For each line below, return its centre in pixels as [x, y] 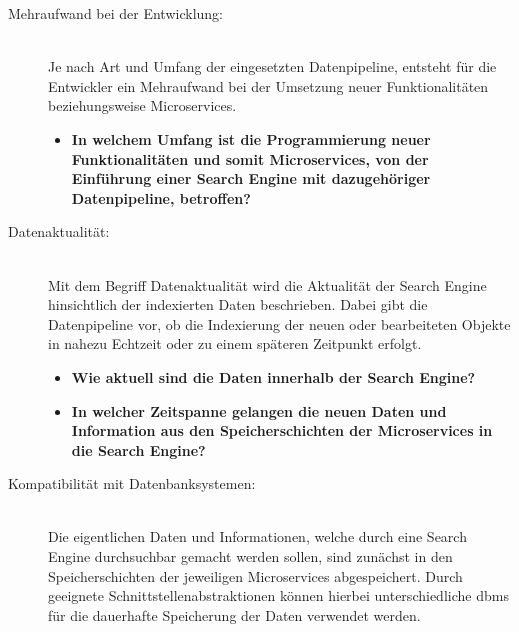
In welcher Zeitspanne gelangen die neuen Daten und [259, 410]
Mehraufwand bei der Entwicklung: [115, 13]
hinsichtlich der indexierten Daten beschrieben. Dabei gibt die [238, 304]
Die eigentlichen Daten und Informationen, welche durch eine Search [257, 536]
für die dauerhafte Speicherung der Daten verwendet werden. [234, 614]
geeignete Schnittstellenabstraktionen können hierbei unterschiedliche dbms [278, 595]
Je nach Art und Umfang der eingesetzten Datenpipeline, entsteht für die [272, 66]
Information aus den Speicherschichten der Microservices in [282, 430]
